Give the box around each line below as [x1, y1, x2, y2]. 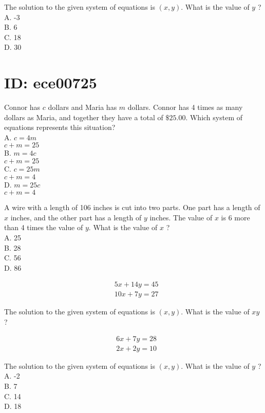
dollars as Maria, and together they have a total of [4, 111, 163, 122]
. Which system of [185, 111, 242, 122]
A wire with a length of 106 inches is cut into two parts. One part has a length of [4, 202, 260, 213]
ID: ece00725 [4, 72, 97, 93]
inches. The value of [149, 212, 213, 222]
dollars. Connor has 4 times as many [127, 102, 243, 112]
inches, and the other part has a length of [10, 212, 142, 222]
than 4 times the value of [4, 222, 83, 233]
